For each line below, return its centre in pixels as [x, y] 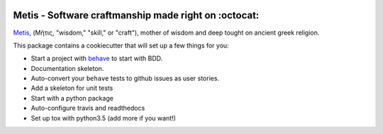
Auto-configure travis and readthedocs [88, 108]
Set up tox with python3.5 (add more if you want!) [104, 118]
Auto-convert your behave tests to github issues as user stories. [125, 79]
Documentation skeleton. [67, 68]
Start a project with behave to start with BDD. [97, 58]
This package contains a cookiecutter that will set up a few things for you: [121, 45]
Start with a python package [72, 98]
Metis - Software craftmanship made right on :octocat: [136, 15]
